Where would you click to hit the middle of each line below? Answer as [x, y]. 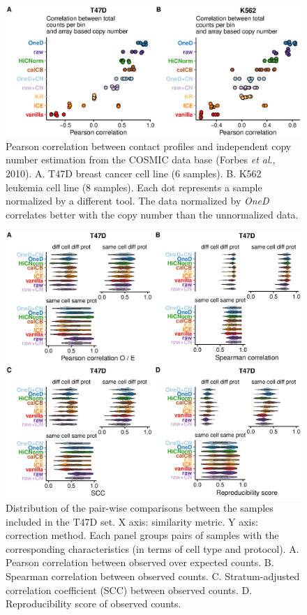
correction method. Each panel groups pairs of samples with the [142, 535]
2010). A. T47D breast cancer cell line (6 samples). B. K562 [134, 173]
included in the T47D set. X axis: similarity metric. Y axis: [132, 521]
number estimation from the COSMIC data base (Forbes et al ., [141, 160]
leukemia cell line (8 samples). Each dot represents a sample [134, 187]
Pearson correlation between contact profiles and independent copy [149, 146]
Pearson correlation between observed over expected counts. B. [140, 562]
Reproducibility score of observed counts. [93, 603]
